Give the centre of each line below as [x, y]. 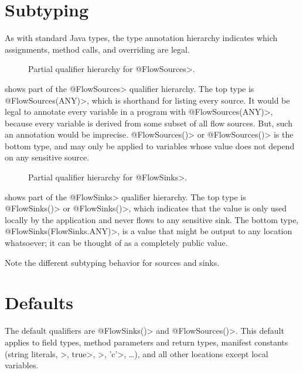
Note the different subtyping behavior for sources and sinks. [112, 262]
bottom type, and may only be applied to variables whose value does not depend [150, 146]
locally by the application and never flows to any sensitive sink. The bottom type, [152, 219]
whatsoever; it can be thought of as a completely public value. [116, 243]
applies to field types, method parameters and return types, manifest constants [147, 342]
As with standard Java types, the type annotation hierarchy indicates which [141, 38]
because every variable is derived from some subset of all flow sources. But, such [149, 123]
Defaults [39, 302]
